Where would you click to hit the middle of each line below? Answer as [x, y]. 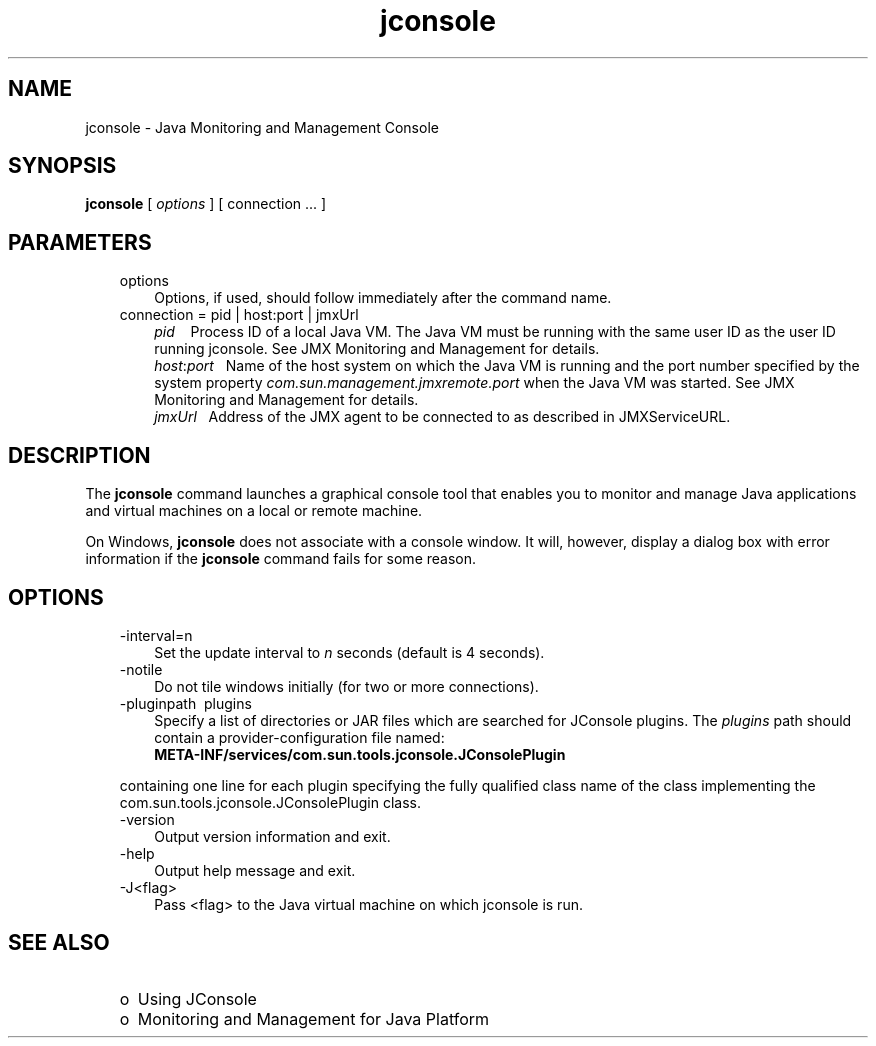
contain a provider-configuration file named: [299, 737]
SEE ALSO [59, 943]
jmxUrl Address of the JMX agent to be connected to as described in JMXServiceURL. [442, 417]
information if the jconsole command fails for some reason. [281, 559]
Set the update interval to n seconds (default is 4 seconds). [349, 652]
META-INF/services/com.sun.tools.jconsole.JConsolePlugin [360, 754]
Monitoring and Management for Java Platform [313, 1018]
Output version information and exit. [272, 836]
